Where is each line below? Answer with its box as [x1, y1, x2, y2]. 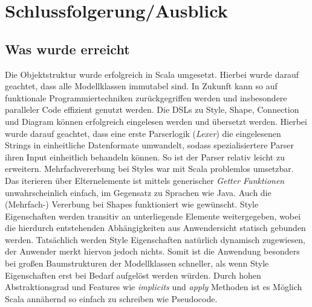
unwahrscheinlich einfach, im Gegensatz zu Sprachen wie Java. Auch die [5, 186, 271, 198]
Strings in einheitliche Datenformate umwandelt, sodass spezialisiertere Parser [5, 139, 294, 151]
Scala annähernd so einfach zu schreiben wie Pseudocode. [5, 292, 218, 305]
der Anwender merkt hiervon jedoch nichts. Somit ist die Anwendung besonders [5, 245, 300, 258]
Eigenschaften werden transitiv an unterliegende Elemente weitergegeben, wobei [5, 209, 301, 222]
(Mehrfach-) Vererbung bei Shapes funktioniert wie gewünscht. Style [5, 198, 259, 210]
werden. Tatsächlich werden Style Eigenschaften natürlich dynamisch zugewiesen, [5, 233, 305, 245]
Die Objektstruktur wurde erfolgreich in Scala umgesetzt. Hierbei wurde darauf [5, 68, 299, 80]
